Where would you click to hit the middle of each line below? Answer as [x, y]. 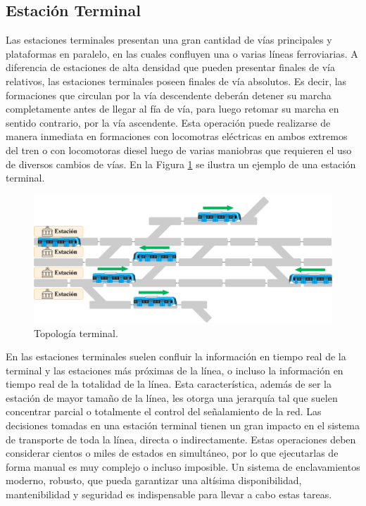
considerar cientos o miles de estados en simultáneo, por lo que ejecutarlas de [172, 453]
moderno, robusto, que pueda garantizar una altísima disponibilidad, [154, 480]
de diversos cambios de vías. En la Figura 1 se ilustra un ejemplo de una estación [181, 164]
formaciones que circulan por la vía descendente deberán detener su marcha [169, 95]
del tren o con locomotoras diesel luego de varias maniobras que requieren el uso [179, 150]
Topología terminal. [76, 333]
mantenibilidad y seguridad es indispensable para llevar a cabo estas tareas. [169, 494]
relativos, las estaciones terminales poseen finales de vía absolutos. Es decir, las [176, 81]
